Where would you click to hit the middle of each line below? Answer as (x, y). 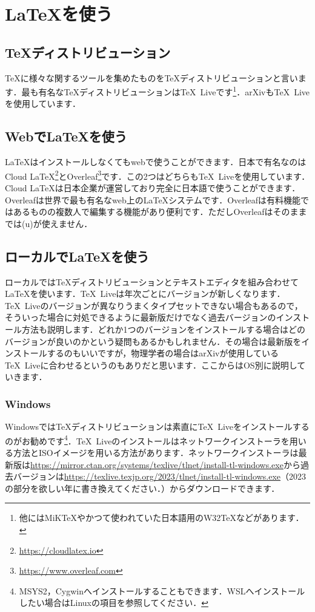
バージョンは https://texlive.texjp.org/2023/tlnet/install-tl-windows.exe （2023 (160, 476)
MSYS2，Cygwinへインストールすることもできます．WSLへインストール (162, 590)
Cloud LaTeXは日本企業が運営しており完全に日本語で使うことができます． (153, 188)
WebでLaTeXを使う (66, 136)
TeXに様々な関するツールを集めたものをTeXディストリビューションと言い (151, 77)
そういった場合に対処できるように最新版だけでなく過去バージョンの (141, 317)
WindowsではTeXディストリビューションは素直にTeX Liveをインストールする (157, 427)
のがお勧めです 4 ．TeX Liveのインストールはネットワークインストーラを (147, 440)
